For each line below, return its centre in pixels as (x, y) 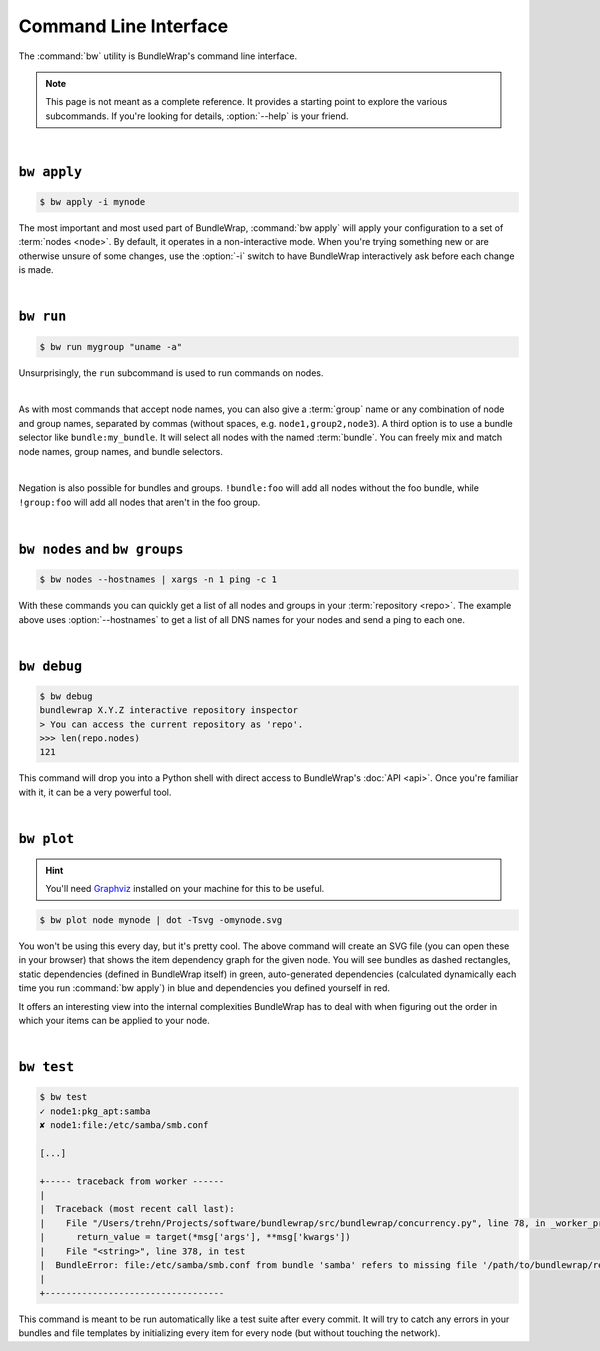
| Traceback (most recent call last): (137, 1209)
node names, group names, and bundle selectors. (121, 451)
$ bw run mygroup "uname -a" (111, 346)
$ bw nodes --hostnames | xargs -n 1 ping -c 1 (158, 579)
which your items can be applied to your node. (114, 1020)
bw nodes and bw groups (101, 548)
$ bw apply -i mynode (92, 202)
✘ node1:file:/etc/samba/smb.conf (124, 1125)
